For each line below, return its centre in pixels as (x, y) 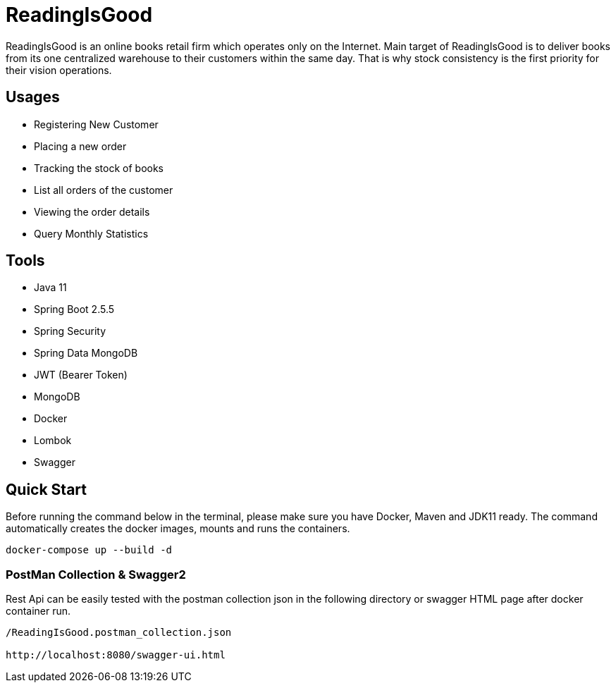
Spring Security (70, 331)
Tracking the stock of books (99, 168)
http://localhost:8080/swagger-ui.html (116, 655)
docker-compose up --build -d (89, 550)
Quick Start (46, 489)
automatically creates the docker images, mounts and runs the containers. (178, 529)
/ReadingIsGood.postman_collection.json (119, 633)
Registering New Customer (96, 124)
